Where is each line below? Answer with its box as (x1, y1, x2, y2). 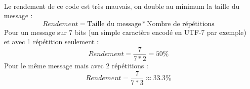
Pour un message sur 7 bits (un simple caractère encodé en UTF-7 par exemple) (4, 27, 247, 37)
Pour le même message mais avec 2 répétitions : (4, 60, 148, 71)
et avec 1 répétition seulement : (4, 36, 99, 47)
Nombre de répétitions (147, 20, 214, 28)
